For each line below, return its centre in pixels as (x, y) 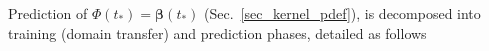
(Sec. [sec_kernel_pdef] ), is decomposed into (342, 13)
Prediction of (48, 13)
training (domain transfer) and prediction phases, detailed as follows (217, 32)
